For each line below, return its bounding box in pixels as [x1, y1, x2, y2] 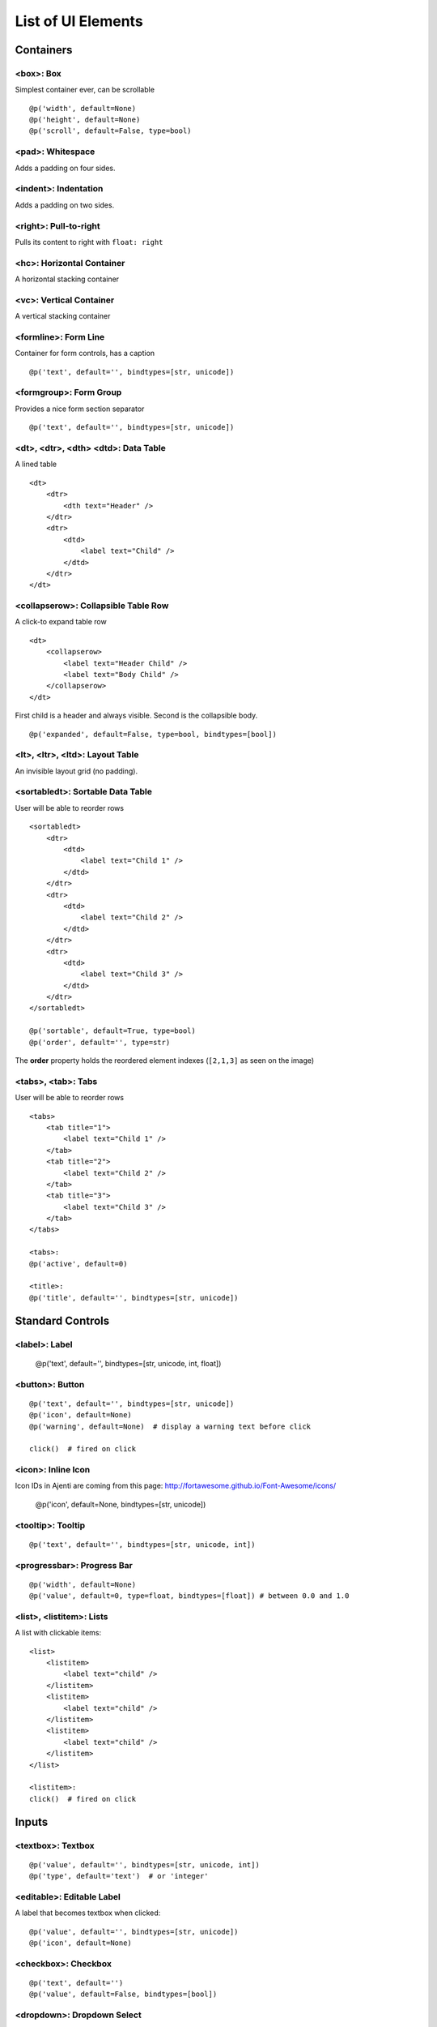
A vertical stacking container [15, 311, 111, 321]
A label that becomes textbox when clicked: [15, 1908, 161, 1918]
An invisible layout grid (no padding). [15, 766, 138, 776]
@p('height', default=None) [29, 115, 141, 125]
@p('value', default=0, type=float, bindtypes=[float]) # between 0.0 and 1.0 [29, 1592, 350, 1601]
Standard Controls [15, 1313, 110, 1327]
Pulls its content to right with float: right [15, 237, 163, 246]
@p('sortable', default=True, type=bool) [29, 1026, 196, 1035]
